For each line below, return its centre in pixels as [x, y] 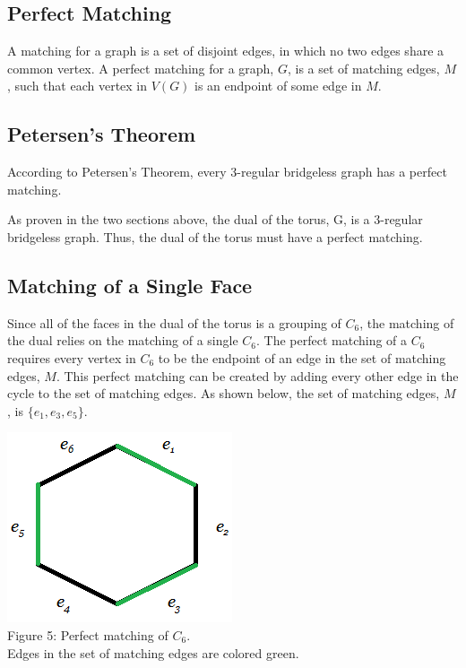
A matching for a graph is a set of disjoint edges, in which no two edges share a [226, 51]
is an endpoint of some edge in [278, 86]
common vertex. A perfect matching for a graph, [141, 68]
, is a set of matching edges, [363, 68]
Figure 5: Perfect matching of [88, 634]
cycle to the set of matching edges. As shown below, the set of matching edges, [224, 393]
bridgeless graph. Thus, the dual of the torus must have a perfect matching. [215, 236]
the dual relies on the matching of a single [123, 340]
